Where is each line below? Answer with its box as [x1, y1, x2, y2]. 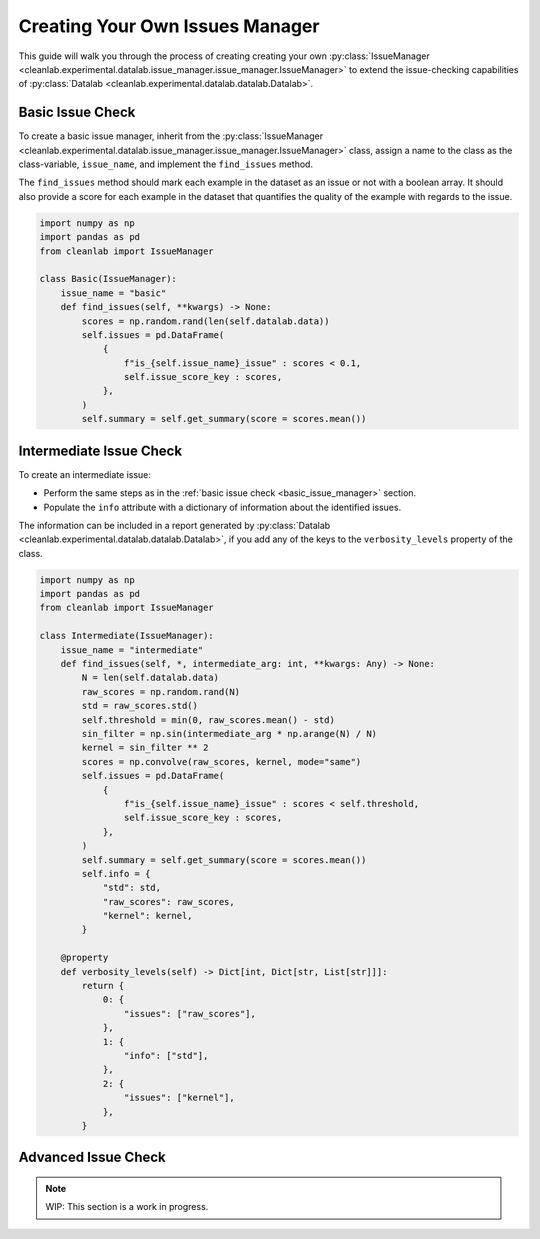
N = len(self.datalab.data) [81, 672, 220, 684]
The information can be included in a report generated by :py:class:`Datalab [18, 519, 331, 531]
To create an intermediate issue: [18, 468, 152, 480]
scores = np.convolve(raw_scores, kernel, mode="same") [81, 756, 362, 767]
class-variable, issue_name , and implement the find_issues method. [18, 158, 314, 170]
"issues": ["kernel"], [123, 1092, 235, 1104]
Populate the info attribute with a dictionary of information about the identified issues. [43, 501, 402, 513]
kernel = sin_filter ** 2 [81, 742, 209, 754]
